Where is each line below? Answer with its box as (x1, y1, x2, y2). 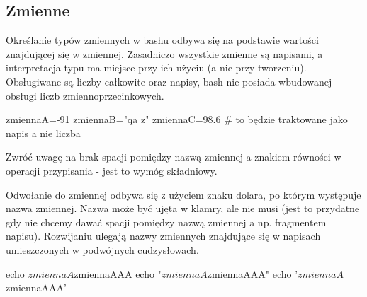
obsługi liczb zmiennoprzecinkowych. (6, 88, 164, 103)
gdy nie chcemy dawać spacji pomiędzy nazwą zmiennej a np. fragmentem (6, 214, 327, 229)
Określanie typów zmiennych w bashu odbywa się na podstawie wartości (6, 33, 319, 47)
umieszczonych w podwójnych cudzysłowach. (6, 242, 199, 257)
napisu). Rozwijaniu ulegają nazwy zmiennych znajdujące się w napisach (6, 228, 321, 243)
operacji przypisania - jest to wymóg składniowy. (6, 163, 218, 177)
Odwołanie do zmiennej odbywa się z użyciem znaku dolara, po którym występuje (6, 187, 361, 202)
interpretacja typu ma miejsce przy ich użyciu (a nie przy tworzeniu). (6, 60, 307, 75)
